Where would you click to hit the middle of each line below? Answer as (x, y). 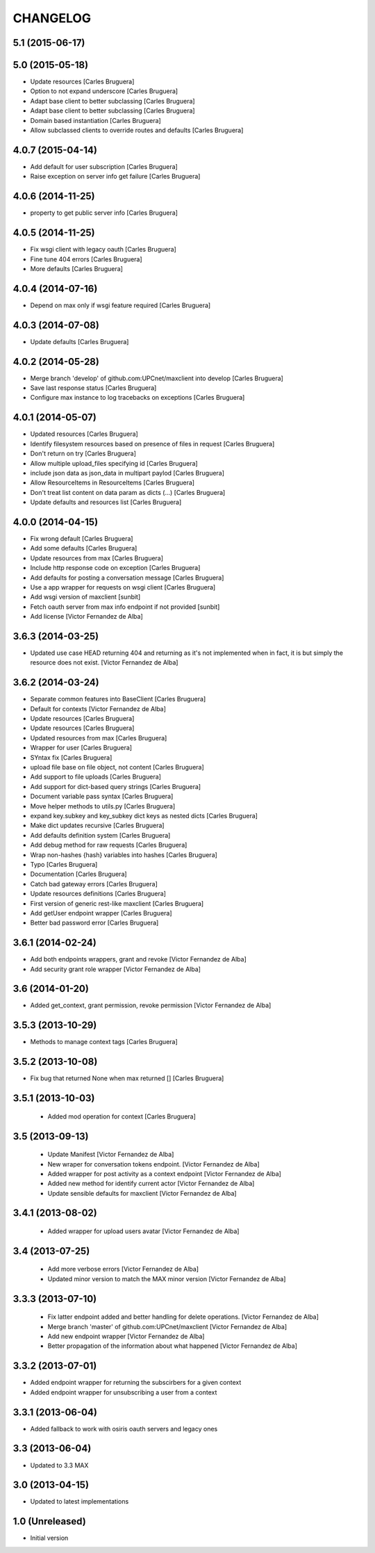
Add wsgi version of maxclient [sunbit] (85, 597)
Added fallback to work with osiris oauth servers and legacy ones (124, 1429)
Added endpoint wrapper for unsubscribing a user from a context (124, 1392)
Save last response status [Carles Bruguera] (93, 388)
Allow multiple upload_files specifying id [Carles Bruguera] (114, 463)
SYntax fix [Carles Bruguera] (71, 757)
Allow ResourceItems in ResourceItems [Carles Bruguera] (112, 482)
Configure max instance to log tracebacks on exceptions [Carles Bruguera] (137, 398)
